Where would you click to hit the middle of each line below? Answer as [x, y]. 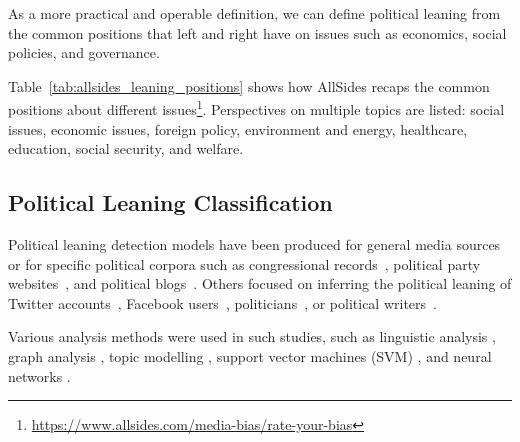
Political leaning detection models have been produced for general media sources [254, 244]
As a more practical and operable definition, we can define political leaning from [254, 13]
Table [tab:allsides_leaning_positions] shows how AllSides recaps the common [249, 85]
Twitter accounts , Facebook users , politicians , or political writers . [222, 302]
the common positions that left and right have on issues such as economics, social [257, 32]
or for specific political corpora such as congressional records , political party [244, 263]
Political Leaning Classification [170, 202]
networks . [39, 375]
